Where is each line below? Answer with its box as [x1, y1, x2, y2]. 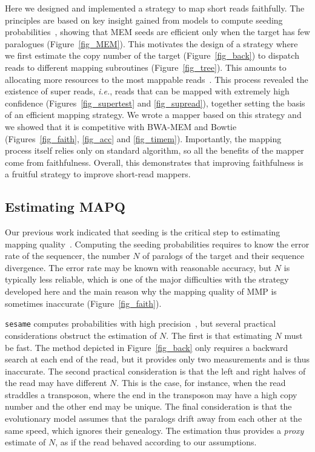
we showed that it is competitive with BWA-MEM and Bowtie [5, 120, 237, 133]
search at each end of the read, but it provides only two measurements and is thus [5, 353, 310, 365]
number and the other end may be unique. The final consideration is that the [5, 400, 292, 413]
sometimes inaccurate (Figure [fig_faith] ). [5, 296, 162, 309]
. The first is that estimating [166, 329, 272, 341]
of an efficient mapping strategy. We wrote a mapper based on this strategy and [5, 108, 302, 121]
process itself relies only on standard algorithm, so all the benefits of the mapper [5, 144, 304, 157]
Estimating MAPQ [5, 197, 125, 216]
